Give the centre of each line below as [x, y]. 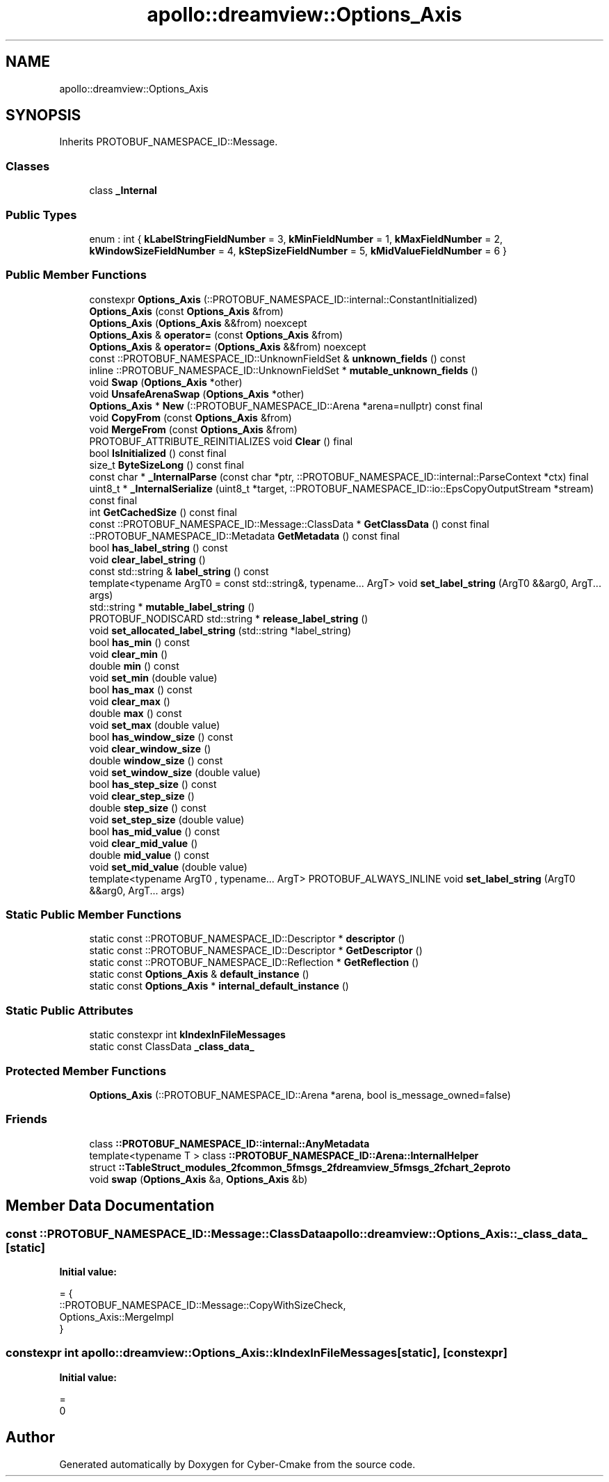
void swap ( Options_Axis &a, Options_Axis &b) [198, 1179]
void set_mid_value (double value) [168, 867]
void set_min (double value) [153, 677]
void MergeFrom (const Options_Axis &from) [193, 429]
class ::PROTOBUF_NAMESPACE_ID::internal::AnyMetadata [229, 1143]
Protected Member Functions [86, 1071]
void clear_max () [130, 701]
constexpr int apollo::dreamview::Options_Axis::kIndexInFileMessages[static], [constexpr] [257, 1353]
